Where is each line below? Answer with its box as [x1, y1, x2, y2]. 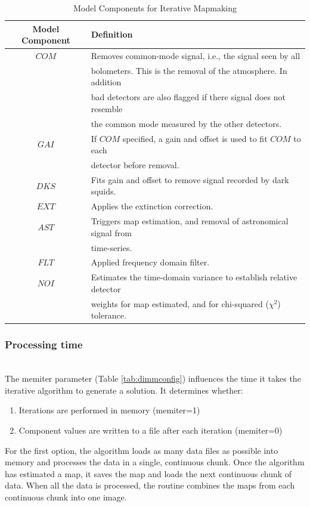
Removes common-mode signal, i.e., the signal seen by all [91, 50, 300, 62]
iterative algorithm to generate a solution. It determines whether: [5, 384, 243, 396]
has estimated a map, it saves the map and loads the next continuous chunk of [5, 467, 292, 480]
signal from [91, 226, 132, 239]
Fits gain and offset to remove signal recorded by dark [91, 173, 289, 186]
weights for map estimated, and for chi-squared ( [91, 297, 269, 310]
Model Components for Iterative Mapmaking [73, 2, 237, 14]
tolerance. [91, 309, 126, 321]
